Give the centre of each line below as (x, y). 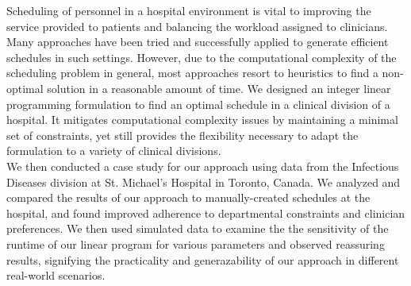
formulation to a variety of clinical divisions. (114, 151)
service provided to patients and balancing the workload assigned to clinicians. (197, 26)
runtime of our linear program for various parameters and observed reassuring (196, 243)
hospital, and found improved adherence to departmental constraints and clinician (206, 213)
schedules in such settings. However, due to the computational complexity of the (202, 57)
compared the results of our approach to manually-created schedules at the (188, 197)
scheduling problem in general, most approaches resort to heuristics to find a (192, 73)
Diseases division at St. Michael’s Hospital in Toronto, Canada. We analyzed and (204, 182)
